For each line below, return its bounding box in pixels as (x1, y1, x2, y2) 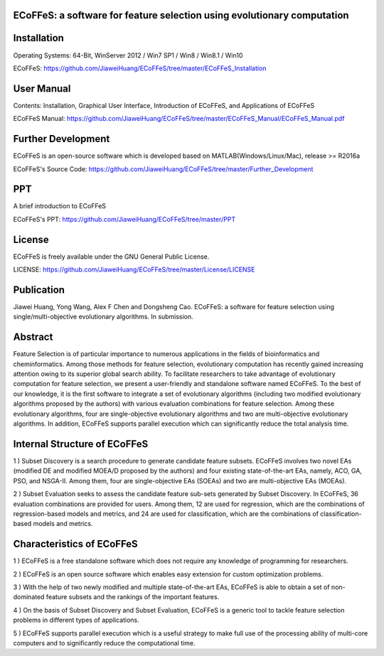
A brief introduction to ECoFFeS (13, 202, 107, 210)
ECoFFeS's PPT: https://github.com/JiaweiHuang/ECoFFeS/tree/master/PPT (13, 215, 236, 223)
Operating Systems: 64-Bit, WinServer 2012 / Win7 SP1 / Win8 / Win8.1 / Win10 (13, 50, 243, 60)
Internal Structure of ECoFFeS (13, 438, 149, 450)
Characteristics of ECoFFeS (13, 538, 138, 550)
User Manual (13, 82, 71, 95)
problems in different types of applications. (13, 615, 139, 625)
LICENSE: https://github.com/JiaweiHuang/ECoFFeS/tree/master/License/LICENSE (13, 265, 255, 274)
